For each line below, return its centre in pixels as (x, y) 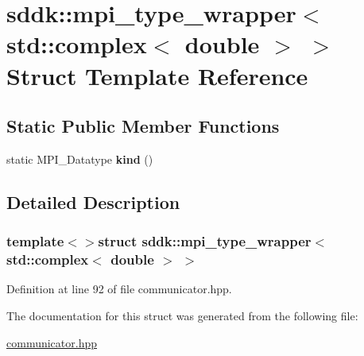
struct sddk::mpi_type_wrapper (205, 241)
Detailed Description (93, 201)
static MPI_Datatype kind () (80, 159)
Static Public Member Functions (143, 126)
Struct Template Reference (157, 75)
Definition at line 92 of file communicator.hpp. (119, 289)
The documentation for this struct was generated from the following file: (182, 316)
